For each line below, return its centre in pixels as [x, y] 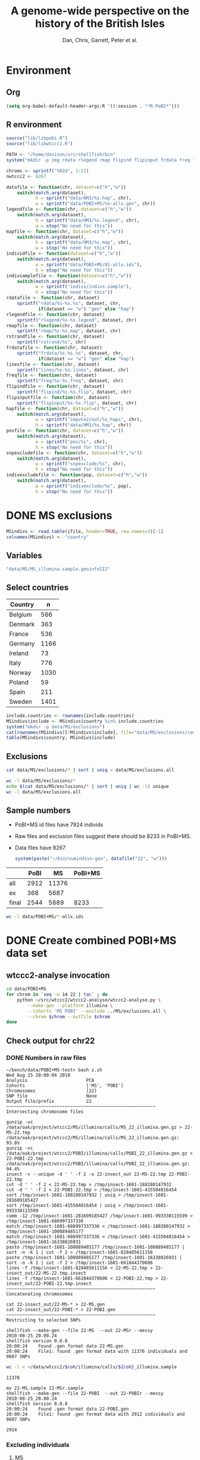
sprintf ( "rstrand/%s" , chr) [51, 342]
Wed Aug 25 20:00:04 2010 [38, 1075]
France [19, 634]
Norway [20, 672]
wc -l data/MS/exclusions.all [44, 792]
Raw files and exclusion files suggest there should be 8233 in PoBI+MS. [103, 836]
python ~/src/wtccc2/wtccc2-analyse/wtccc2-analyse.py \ [89, 1000]
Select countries [37, 588]
